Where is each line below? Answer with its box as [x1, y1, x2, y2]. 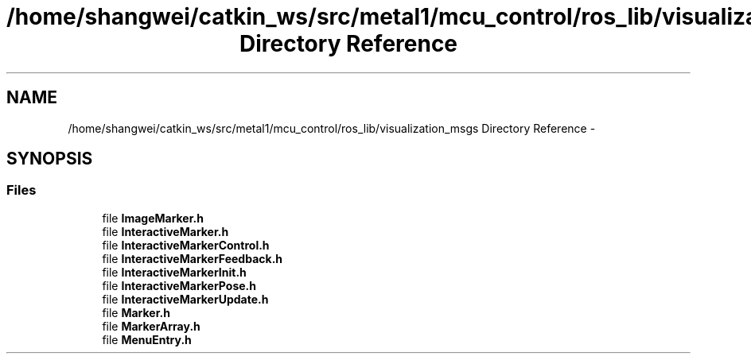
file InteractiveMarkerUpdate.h [102, 292, 269, 306]
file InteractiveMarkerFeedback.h [102, 251, 283, 265]
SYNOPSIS [6, 149, 93, 169]
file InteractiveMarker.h [102, 224, 229, 238]
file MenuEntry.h [102, 332, 192, 346]
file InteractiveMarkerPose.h [102, 278, 256, 292]
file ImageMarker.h [102, 211, 204, 225]
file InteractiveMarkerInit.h [102, 265, 247, 279]
